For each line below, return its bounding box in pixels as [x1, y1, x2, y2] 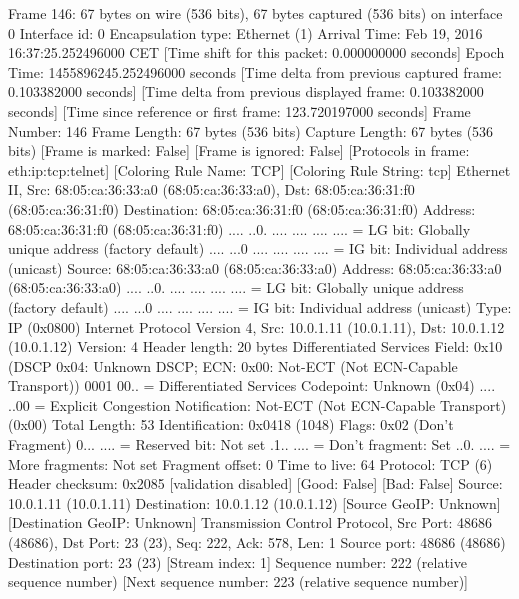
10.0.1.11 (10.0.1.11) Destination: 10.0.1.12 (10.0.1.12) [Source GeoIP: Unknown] [8, 492, 501, 513]
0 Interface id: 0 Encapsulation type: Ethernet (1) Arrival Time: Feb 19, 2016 [8, 22, 483, 43]
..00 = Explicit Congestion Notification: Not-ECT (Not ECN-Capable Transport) [8, 394, 507, 415]
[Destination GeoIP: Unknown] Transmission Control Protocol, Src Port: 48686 [8, 512, 493, 533]
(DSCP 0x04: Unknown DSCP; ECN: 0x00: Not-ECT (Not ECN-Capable [8, 355, 458, 376]
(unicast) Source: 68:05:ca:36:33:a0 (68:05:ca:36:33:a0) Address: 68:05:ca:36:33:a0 [8, 257, 502, 278]
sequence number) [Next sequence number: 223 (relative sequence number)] [8, 571, 469, 592]
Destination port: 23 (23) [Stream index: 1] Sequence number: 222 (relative [8, 551, 467, 572]
